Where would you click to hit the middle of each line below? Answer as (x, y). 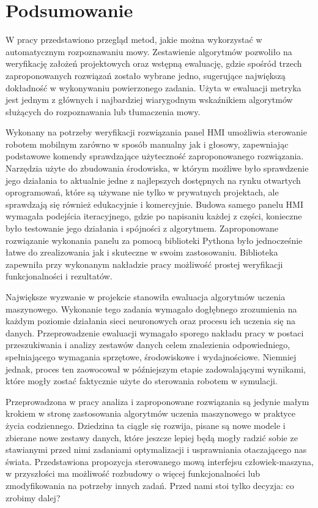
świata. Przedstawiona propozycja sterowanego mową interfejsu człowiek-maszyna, (160, 461)
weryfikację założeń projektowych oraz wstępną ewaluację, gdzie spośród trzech (154, 63)
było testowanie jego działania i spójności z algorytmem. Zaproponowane (142, 228)
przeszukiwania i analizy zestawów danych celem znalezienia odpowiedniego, (148, 345)
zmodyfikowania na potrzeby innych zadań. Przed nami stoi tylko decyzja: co (150, 485)
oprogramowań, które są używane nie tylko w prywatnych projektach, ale (142, 192)
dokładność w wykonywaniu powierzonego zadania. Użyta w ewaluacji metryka (153, 87)
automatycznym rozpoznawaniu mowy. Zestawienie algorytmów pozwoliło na (149, 51)
